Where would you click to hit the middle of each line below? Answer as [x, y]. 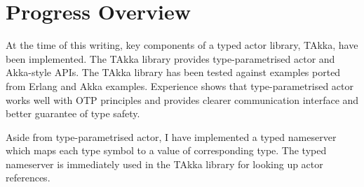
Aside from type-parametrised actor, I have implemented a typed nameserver [171, 136]
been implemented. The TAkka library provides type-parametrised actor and [170, 58]
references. [28, 178]
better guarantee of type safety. [73, 113]
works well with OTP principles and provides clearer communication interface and [182, 99]
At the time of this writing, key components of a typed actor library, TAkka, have [182, 45]
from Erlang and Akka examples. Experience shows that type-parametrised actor [180, 85]
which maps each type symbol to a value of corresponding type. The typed [166, 150]
